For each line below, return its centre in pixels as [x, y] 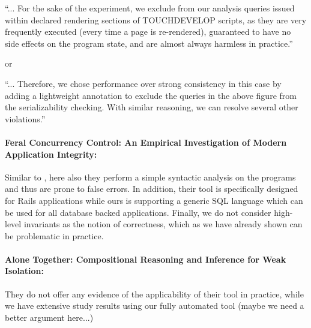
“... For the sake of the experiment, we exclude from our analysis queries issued [150, 8]
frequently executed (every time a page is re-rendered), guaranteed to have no [148, 31]
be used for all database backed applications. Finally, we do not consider [138, 212]
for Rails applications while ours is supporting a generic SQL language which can [154, 200]
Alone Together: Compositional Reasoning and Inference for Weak [146, 259]
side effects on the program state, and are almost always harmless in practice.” [149, 43]
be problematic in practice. [54, 235]
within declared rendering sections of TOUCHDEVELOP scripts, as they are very [156, 19]
